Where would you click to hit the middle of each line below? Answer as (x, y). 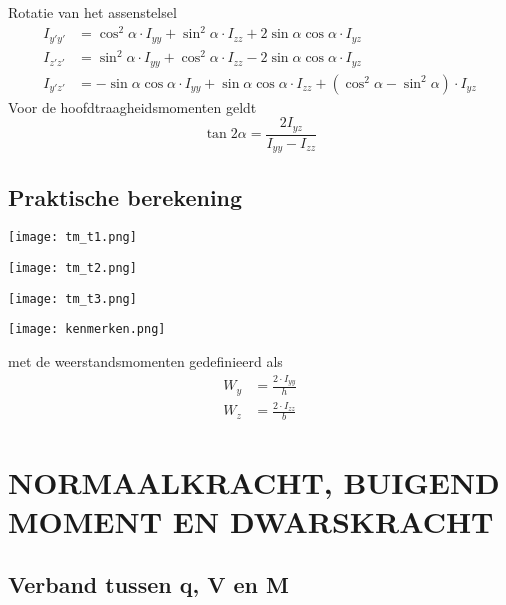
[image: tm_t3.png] (72, 298)
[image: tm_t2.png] (72, 267)
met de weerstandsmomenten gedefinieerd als (145, 360)
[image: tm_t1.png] (72, 237)
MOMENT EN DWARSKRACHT (251, 520)
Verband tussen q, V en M (148, 584)
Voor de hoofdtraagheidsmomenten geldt (132, 106)
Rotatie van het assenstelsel (92, 12)
